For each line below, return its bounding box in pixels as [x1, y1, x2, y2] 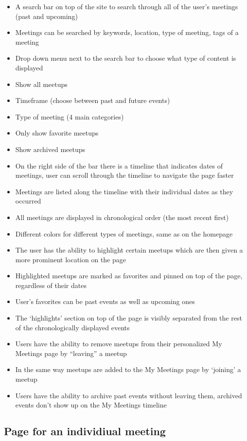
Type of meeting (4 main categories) [15, 111, 124, 121]
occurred [15, 196, 41, 206]
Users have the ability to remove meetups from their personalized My [15, 339, 222, 349]
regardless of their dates [15, 280, 87, 290]
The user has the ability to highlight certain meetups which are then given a [15, 245, 243, 255]
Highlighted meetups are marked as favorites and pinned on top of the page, [15, 271, 243, 281]
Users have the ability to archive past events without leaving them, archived [15, 390, 242, 400]
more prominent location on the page [15, 254, 126, 264]
